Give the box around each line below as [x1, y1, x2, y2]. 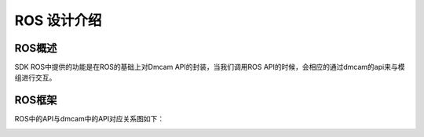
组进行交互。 [14, 73, 57, 82]
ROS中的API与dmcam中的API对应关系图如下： [14, 114, 165, 124]
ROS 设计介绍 [14, 12, 102, 29]
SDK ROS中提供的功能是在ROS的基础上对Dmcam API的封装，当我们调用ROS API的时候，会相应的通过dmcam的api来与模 [14, 63, 405, 72]
